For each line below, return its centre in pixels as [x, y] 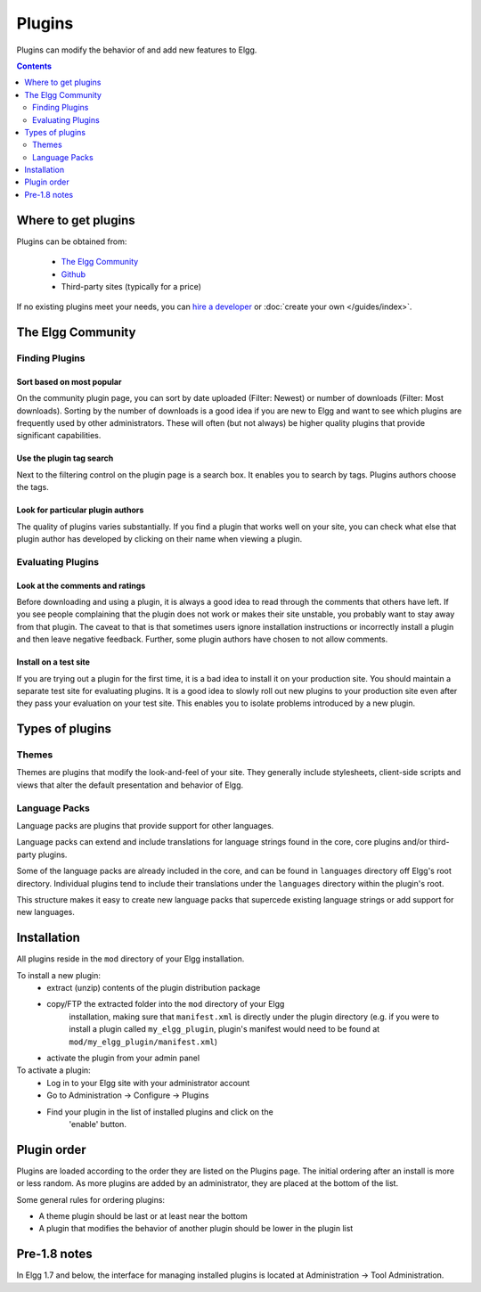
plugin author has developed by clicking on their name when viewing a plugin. [159, 539]
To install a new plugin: [59, 975]
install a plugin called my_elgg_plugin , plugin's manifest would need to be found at [224, 1029]
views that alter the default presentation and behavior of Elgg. [130, 785]
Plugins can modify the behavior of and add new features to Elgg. [137, 50]
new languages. [45, 912]
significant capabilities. [59, 436]
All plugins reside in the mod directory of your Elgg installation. [130, 959]
